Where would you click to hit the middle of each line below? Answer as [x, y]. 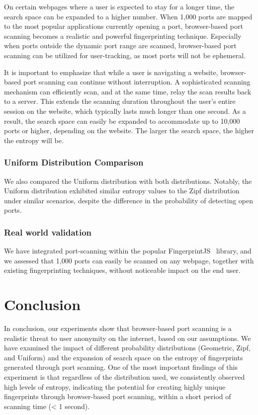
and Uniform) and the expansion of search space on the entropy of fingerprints [124, 357]
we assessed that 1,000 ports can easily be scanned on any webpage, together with [129, 260]
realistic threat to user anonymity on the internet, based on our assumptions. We [128, 338]
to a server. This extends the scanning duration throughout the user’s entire [120, 101]
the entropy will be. [34, 140]
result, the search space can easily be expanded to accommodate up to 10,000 [122, 121]
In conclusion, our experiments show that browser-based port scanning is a [118, 328]
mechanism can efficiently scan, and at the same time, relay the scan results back [128, 91]
